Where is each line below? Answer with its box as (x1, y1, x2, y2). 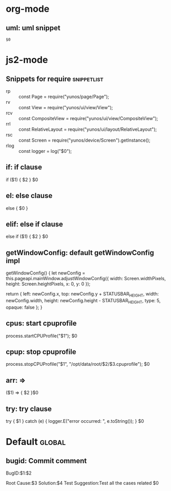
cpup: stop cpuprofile (6, 347, 76, 357)
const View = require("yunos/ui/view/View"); (18, 105, 113, 110)
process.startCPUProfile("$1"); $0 (6, 332, 77, 339)
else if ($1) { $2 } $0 (6, 233, 48, 240)
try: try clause (6, 404, 52, 413)
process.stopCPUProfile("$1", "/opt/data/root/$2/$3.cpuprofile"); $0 (6, 361, 150, 367)
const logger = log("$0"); (18, 148, 72, 154)
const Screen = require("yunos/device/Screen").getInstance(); (18, 137, 151, 143)
